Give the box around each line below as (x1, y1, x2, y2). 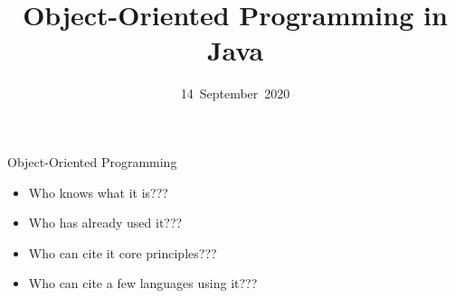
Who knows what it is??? (28, 182, 168, 201)
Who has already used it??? (28, 213, 183, 232)
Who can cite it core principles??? (28, 243, 217, 262)
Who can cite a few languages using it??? (28, 274, 258, 293)
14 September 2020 (180, 84, 290, 103)
